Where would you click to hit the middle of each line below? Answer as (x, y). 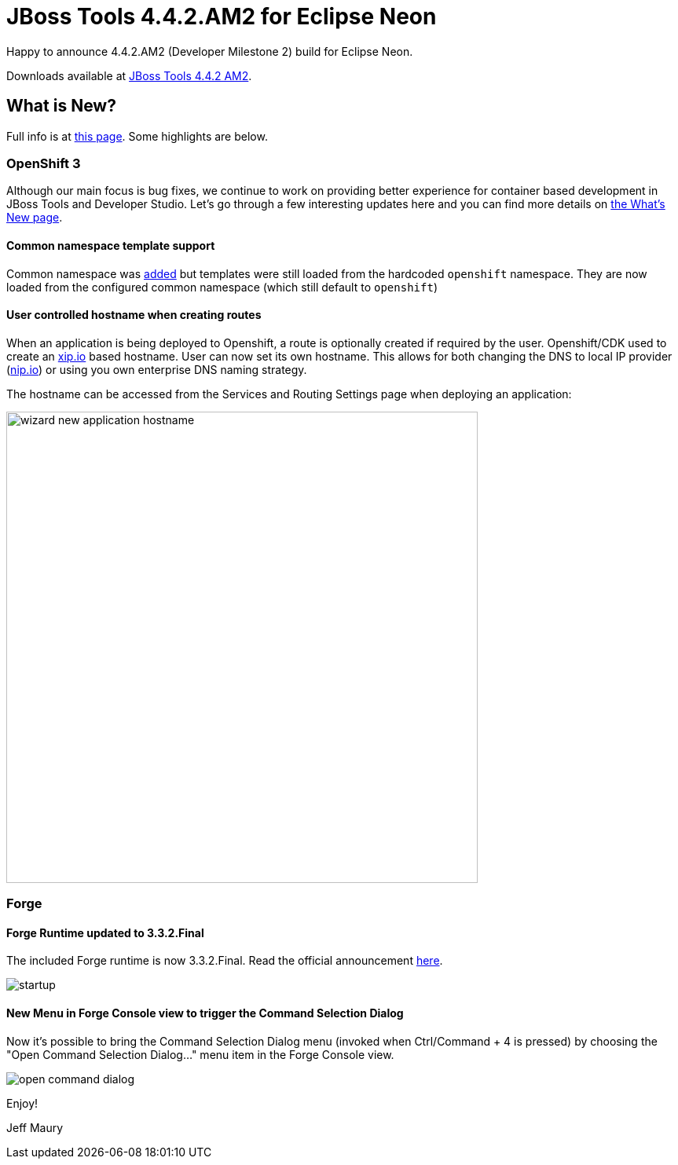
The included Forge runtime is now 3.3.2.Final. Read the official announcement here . (225, 961)
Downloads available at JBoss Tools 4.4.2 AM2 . (129, 75)
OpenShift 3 (44, 163)
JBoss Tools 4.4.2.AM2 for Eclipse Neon (222, 16)
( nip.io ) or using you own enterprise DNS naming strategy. (157, 369)
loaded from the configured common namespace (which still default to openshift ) (222, 287)
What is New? (61, 106)
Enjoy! (22, 1103)
